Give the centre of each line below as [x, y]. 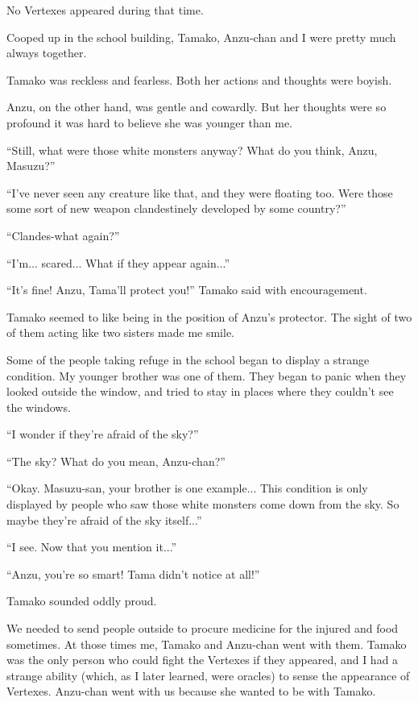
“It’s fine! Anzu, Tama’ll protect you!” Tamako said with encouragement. [187, 290]
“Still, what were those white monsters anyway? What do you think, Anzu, [192, 150]
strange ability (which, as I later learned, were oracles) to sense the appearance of [208, 675]
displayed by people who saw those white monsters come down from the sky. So [203, 504]
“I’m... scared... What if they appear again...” [118, 262]
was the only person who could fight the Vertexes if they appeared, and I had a [203, 660]
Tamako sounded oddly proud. [82, 601]
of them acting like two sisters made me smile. [120, 332]
